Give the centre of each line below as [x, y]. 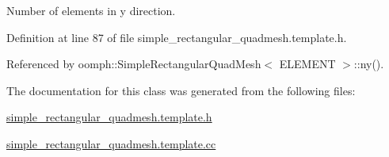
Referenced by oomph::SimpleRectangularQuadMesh [134, 64]
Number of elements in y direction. [91, 10]
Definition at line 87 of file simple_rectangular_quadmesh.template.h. [177, 37]
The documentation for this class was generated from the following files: [181, 90]
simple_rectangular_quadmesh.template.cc [111, 143]
